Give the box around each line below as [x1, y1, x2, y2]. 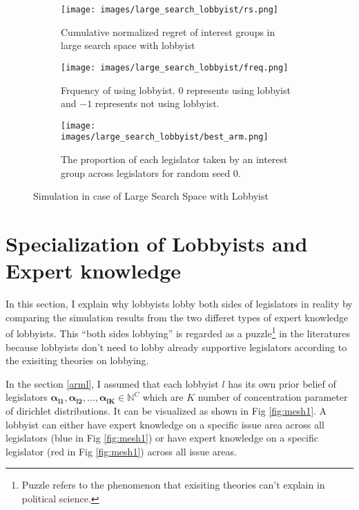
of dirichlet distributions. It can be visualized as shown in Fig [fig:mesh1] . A [6, 403, 327, 417]
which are [142, 390, 184, 404]
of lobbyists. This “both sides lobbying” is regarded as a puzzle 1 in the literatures [6, 324, 350, 340]
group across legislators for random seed [61, 165, 231, 180]
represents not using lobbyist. [95, 96, 220, 111]
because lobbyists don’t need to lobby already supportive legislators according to [6, 339, 347, 354]
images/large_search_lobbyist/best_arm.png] [61, 132, 269, 142]
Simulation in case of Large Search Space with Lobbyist [33, 189, 269, 203]
